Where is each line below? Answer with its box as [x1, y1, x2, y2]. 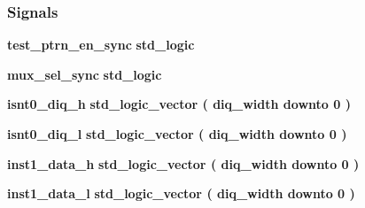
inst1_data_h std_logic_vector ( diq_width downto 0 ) [7, 154, 360, 173]
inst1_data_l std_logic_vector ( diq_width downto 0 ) [7, 184, 355, 203]
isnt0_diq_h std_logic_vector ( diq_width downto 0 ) [7, 95, 351, 113]
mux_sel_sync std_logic [7, 65, 162, 83]
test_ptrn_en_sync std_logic [7, 35, 195, 54]
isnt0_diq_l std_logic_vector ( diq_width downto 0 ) [7, 125, 347, 143]
